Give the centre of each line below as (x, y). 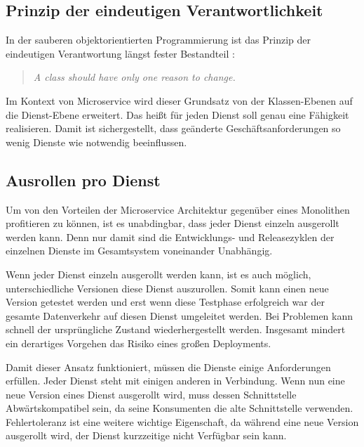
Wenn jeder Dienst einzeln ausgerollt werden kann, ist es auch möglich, (159, 274)
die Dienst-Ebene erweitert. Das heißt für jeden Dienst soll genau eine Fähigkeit (177, 114)
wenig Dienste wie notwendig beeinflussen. (96, 142)
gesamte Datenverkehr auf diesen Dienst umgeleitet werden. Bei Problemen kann (180, 315)
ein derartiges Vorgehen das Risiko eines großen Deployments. (139, 343)
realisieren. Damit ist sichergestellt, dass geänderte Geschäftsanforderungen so (173, 128)
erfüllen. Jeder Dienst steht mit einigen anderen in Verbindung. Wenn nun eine (175, 381)
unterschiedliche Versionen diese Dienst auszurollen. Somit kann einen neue (167, 288)
